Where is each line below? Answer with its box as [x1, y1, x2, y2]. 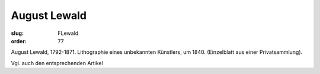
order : [11, 37, 27, 44]
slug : [11, 30, 24, 37]
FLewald [57, 30, 79, 37]
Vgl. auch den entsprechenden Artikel [11, 59, 103, 66]
